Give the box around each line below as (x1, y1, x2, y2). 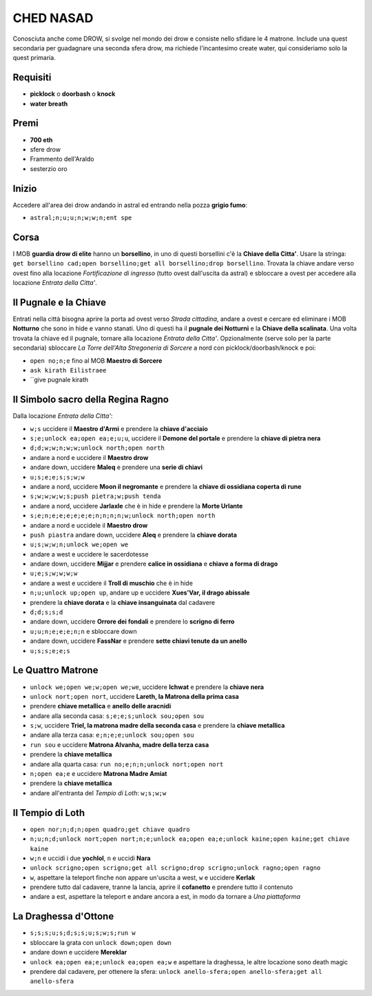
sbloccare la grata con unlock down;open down (30, 938, 172, 946)
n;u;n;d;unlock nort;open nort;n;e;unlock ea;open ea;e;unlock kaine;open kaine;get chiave (30, 835, 350, 843)
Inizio (12, 183, 37, 195)
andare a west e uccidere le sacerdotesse (30, 550, 149, 558)
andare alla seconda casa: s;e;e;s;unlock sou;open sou (30, 711, 205, 720)
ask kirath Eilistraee (30, 366, 107, 374)
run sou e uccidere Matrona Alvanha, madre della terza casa (30, 740, 209, 748)
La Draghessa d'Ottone (12, 910, 114, 922)
